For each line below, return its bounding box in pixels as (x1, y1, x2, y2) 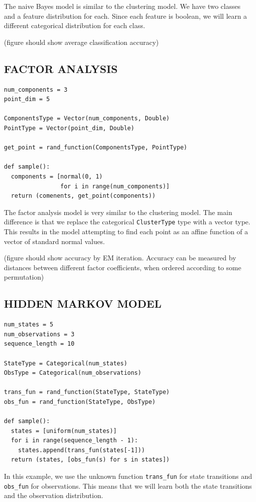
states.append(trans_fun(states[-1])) (18, 446, 145, 454)
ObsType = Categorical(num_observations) (4, 369, 142, 377)
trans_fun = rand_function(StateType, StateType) (4, 389, 170, 396)
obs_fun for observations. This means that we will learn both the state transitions (4, 480, 252, 491)
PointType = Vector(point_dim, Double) (4, 124, 134, 132)
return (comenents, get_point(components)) (11, 192, 156, 200)
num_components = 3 (4, 86, 67, 93)
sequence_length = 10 (4, 340, 75, 348)
